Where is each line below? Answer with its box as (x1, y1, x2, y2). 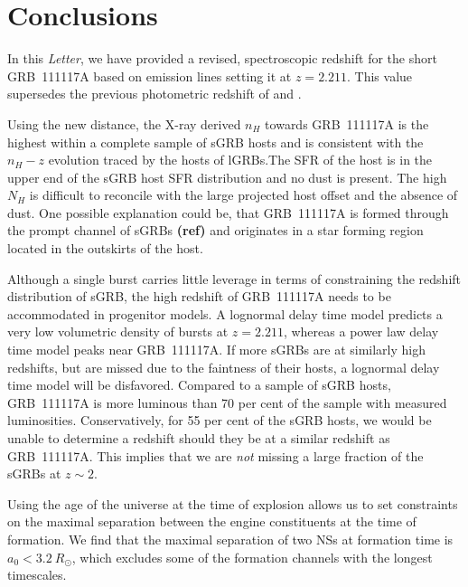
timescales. (7, 565, 67, 584)
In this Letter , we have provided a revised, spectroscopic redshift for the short (7, 49, 437, 68)
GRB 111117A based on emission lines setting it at (7, 66, 292, 85)
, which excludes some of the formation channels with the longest (71, 547, 433, 566)
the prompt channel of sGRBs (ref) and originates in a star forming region (7, 221, 424, 240)
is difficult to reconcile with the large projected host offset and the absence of (29, 185, 458, 204)
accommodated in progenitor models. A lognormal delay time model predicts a (7, 304, 443, 323)
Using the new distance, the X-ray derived (7, 114, 241, 133)
